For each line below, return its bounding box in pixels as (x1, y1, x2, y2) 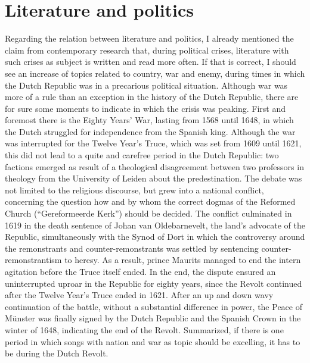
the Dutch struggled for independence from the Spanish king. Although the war (5, 125, 296, 137)
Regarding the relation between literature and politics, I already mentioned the (5, 32, 294, 45)
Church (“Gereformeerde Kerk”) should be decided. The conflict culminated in (5, 207, 292, 220)
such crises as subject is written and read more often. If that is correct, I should (5, 55, 296, 68)
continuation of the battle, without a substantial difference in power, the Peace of (5, 300, 302, 312)
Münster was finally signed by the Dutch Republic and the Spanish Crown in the (5, 312, 301, 324)
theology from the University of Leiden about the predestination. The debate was (5, 172, 302, 184)
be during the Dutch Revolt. (5, 347, 108, 359)
